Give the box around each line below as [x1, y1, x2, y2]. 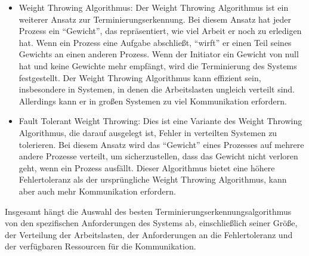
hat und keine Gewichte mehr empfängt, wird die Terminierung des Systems [18, 59, 297, 72]
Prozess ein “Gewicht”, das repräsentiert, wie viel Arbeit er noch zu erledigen [18, 24, 302, 37]
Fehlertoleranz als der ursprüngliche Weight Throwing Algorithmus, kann [18, 173, 287, 186]
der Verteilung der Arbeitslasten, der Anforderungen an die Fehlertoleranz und [5, 228, 293, 240]
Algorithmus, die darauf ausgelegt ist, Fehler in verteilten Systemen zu [18, 126, 277, 138]
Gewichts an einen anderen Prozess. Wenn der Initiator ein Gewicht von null [18, 48, 299, 60]
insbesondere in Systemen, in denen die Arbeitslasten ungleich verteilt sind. [18, 83, 295, 95]
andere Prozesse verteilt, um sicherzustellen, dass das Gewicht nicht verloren [18, 150, 298, 162]
